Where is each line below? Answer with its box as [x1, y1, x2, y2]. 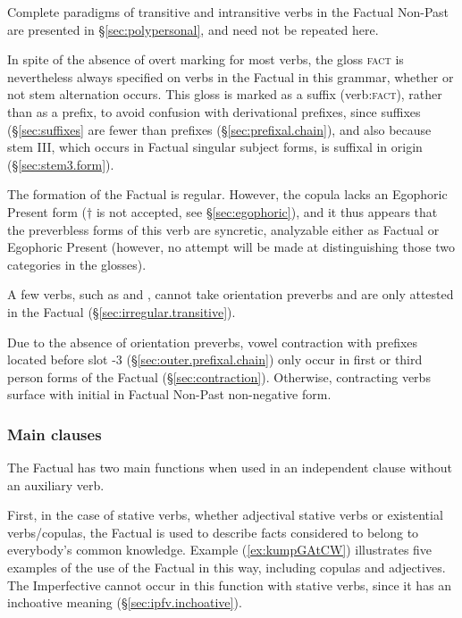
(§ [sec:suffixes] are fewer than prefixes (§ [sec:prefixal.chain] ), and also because [7, 120, 432, 138]
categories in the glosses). [7, 255, 147, 273]
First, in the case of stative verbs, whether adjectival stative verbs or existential [7, 505, 443, 524]
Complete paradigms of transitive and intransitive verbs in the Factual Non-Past [7, 3, 449, 21]
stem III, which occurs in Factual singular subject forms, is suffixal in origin [7, 138, 423, 156]
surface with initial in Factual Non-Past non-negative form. [7, 385, 332, 404]
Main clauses [7, 422, 102, 445]
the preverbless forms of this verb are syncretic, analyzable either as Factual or [7, 220, 440, 238]
